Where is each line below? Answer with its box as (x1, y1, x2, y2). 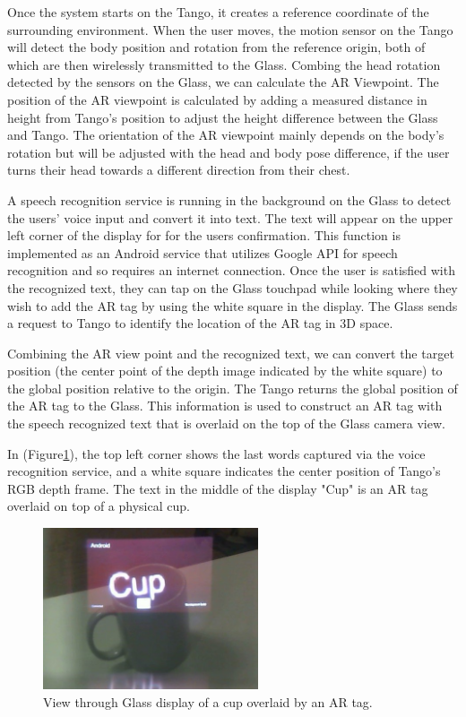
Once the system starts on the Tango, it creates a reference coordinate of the (7, 3, 429, 21)
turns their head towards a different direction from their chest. (7, 160, 350, 179)
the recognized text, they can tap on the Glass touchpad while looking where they (7, 278, 458, 297)
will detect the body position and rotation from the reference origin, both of (7, 38, 426, 56)
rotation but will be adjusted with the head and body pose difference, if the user (7, 143, 450, 161)
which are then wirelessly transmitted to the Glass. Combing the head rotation (7, 55, 441, 73)
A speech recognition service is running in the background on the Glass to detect (7, 190, 452, 209)
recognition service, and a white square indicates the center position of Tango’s (7, 462, 441, 480)
